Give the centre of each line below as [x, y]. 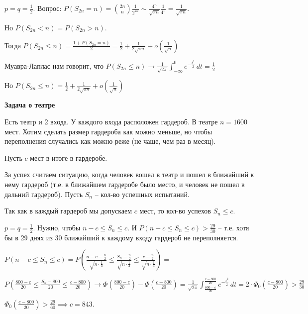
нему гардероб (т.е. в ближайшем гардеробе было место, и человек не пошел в [125, 184]
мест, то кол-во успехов [175, 211]
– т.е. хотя [234, 227]
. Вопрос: [47, 8]
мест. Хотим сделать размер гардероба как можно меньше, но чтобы [108, 131]
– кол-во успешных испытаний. [142, 194]
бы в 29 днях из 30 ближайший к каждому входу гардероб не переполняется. [121, 237]
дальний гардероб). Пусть [44, 194]
